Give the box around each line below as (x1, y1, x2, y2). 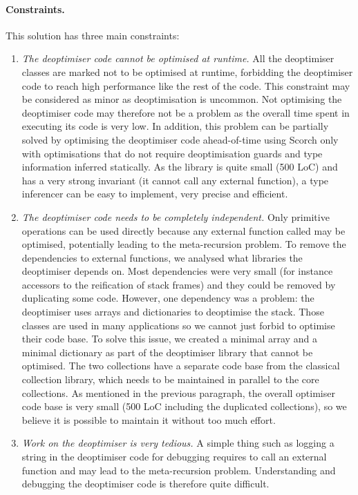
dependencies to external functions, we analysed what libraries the (21, 250, 303, 264)
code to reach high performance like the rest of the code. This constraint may (21, 78, 350, 93)
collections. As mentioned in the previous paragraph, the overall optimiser (21, 385, 335, 400)
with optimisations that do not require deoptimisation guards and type (21, 146, 323, 160)
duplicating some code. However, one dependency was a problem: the (21, 291, 314, 305)
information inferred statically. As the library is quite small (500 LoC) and (21, 159, 338, 174)
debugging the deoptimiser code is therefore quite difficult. (21, 476, 270, 491)
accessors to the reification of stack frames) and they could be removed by (21, 277, 336, 291)
